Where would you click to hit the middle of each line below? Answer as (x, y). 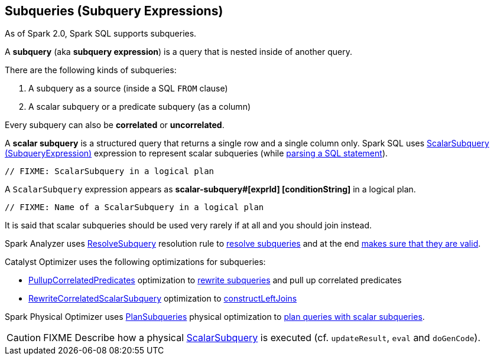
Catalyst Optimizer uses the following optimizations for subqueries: (135, 262)
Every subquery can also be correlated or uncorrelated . (115, 125)
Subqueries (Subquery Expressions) (114, 11)
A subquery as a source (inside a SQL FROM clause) (128, 89)
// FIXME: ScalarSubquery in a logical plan (110, 171)
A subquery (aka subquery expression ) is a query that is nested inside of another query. (178, 52)
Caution (24, 338)
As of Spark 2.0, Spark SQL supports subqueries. (101, 34)
